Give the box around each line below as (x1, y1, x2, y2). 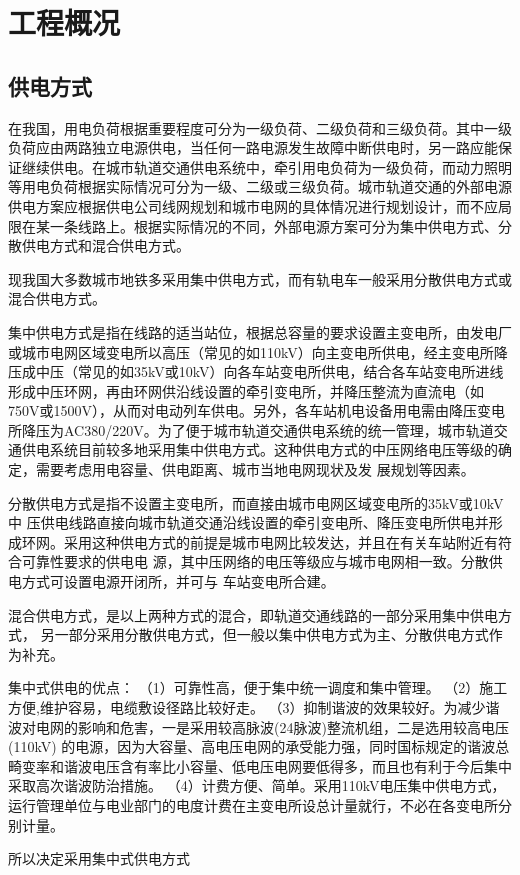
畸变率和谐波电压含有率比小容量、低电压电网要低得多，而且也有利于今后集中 (8, 755, 512, 776)
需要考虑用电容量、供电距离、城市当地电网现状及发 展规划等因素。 (35, 459, 475, 480)
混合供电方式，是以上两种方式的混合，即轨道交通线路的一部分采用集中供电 (8, 604, 498, 625)
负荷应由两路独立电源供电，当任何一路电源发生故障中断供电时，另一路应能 (8, 137, 498, 158)
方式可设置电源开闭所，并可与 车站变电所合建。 (21, 571, 335, 592)
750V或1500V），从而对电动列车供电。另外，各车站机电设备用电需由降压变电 (8, 400, 505, 421)
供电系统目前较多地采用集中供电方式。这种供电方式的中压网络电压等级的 (21, 439, 498, 460)
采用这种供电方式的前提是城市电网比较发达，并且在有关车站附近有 (63, 531, 498, 552)
